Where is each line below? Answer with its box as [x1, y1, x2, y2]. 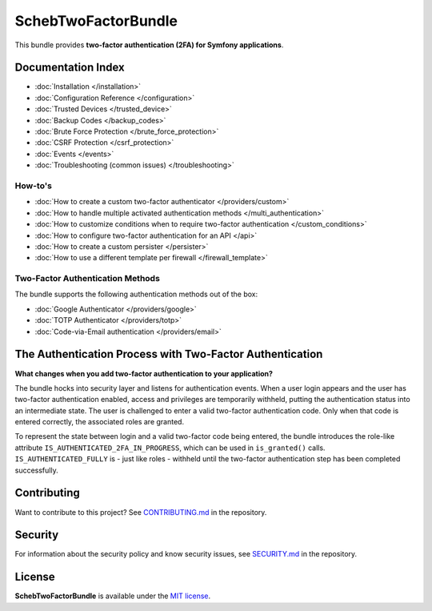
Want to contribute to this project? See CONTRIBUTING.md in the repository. [14, 507, 267, 517]
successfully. [14, 465, 59, 475]
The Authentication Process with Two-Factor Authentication [14, 348, 323, 361]
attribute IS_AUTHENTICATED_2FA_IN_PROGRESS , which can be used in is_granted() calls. [14, 443, 326, 452]
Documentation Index [14, 61, 125, 74]
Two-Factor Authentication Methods [14, 273, 160, 284]
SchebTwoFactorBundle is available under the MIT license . [14, 591, 211, 601]
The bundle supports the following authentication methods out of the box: [14, 289, 258, 299]
